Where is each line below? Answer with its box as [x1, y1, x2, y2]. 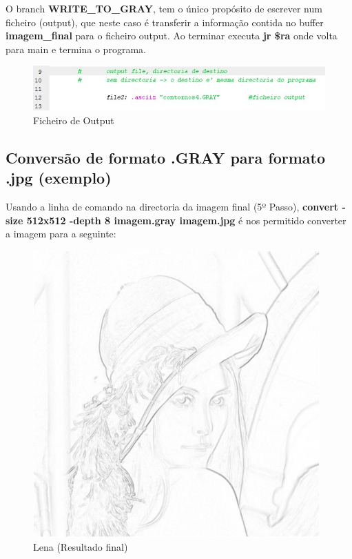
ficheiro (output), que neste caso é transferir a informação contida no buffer [6, 14, 324, 29]
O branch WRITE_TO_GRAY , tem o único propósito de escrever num [6, 1, 322, 15]
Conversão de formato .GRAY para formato [6, 146, 325, 168]
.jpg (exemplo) [6, 167, 112, 188]
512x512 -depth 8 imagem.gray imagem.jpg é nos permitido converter [26, 213, 346, 227]
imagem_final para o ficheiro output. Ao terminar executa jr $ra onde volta [6, 28, 338, 43]
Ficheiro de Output [33, 112, 114, 127]
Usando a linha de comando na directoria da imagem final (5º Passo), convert [6, 199, 339, 214]
